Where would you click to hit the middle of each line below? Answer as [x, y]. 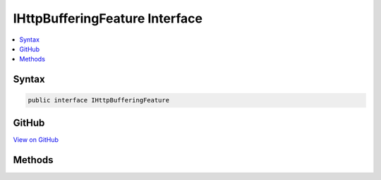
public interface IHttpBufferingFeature [98, 100]
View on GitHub [36, 139]
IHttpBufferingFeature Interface [108, 18]
